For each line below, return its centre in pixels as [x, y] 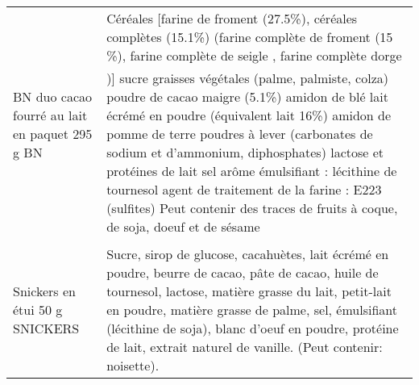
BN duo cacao [52, 96]
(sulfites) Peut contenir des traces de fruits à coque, [252, 208]
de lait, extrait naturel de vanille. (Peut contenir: [245, 347]
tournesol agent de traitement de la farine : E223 [244, 189]
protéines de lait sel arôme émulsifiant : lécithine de [252, 171]
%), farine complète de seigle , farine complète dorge [254, 55]
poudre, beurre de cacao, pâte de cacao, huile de [243, 272]
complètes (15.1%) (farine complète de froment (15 [250, 37]
